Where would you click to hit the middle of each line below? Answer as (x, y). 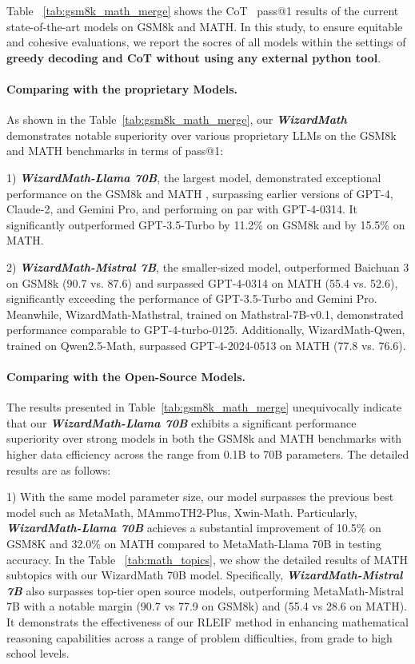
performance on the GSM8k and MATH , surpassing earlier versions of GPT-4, (200, 193)
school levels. (38, 653)
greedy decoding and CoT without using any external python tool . (194, 57)
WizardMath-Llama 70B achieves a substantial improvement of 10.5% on (194, 528)
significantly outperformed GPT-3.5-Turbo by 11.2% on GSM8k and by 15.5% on (206, 224)
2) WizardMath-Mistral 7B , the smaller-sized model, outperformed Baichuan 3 (208, 266)
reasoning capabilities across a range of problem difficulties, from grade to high (200, 637)
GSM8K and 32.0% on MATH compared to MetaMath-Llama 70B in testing (194, 544)
